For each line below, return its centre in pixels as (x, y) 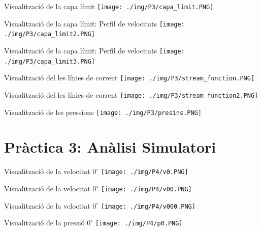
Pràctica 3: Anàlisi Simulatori (110, 147)
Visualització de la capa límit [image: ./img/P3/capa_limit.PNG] (109, 6)
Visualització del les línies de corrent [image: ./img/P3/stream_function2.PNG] (131, 94)
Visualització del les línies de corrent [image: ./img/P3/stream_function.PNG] (129, 78)
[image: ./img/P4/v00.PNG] (146, 190)
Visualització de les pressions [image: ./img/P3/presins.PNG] (103, 112)
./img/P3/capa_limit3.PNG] (50, 61)
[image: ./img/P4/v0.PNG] (144, 172)
